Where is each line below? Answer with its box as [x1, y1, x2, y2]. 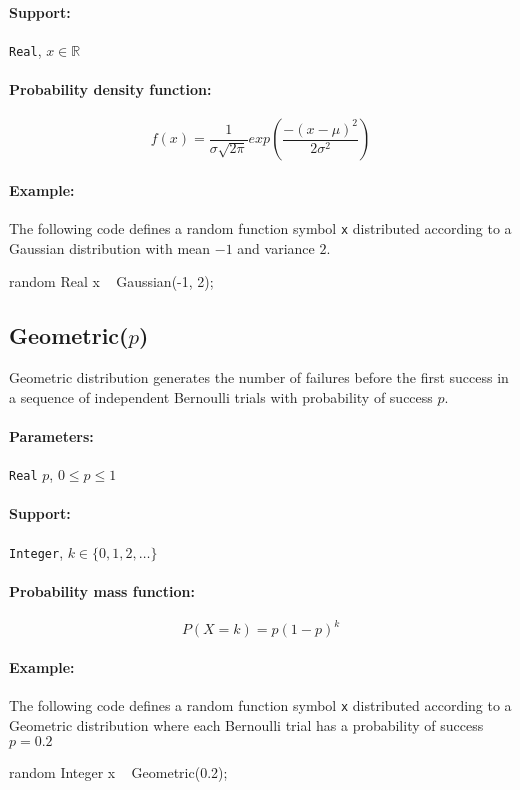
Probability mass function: [9, 580, 195, 601]
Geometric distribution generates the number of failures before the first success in [9, 367, 509, 388]
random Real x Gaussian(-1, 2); [9, 271, 214, 292]
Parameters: [9, 425, 94, 446]
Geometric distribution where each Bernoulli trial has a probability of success [9, 714, 484, 735]
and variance [237, 237, 315, 258]
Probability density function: [9, 79, 212, 100]
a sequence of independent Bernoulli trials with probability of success [9, 386, 433, 407]
